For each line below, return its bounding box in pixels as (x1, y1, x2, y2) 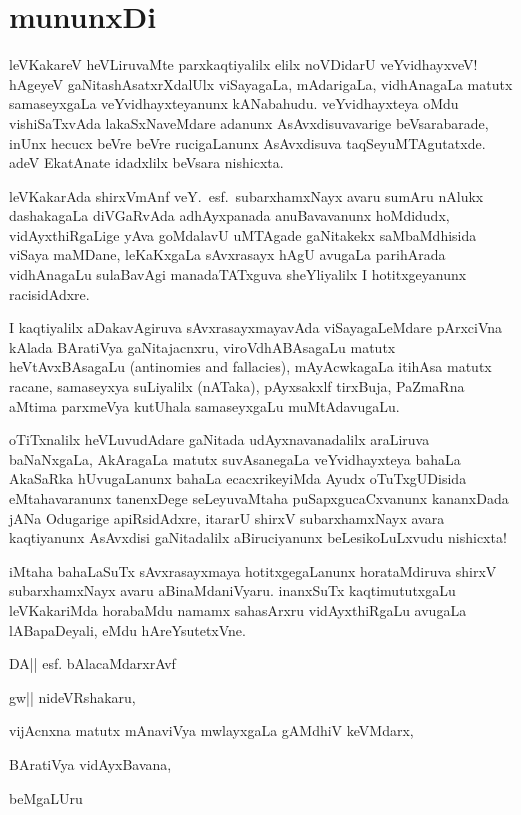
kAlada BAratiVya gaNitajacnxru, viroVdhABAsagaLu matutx (9, 336, 396, 357)
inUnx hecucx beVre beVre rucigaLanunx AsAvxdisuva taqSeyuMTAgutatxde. (9, 132, 486, 153)
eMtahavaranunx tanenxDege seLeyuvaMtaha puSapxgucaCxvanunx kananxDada (9, 488, 509, 508)
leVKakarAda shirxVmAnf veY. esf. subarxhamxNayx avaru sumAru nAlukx (9, 185, 484, 206)
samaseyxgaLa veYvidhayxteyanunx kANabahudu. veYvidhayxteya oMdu (9, 93, 459, 114)
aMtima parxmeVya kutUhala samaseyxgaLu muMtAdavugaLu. (9, 395, 400, 416)
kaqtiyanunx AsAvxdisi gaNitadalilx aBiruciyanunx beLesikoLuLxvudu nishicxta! (9, 527, 507, 548)
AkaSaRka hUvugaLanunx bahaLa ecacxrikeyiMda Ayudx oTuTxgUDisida (9, 468, 467, 489)
